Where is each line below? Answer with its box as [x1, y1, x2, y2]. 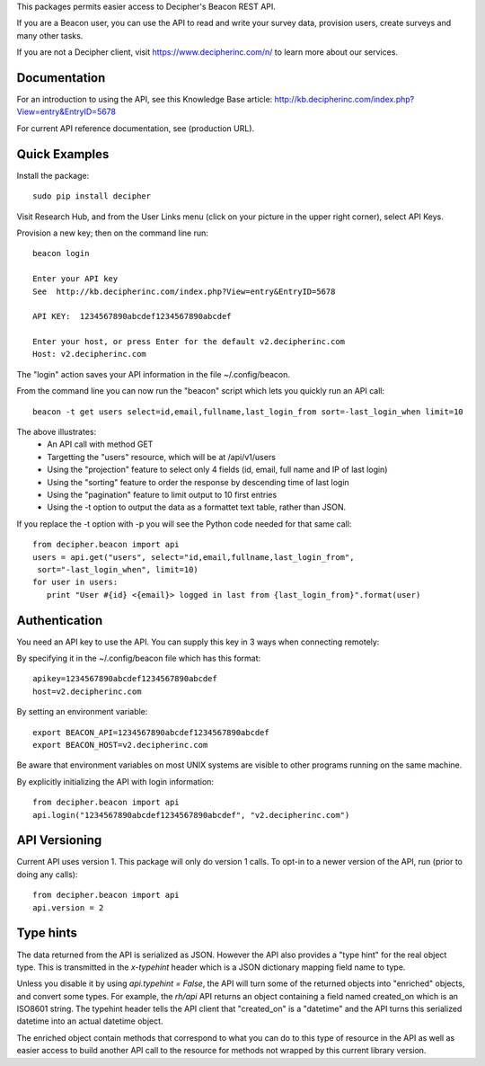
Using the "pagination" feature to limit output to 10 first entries [47, 489, 278, 500]
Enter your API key [32, 274, 119, 284]
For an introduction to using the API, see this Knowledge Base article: [16, 94, 273, 105]
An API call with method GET [47, 439, 154, 449]
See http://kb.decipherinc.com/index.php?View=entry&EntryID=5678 [32, 286, 336, 297]
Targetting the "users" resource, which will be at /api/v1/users [47, 451, 276, 462]
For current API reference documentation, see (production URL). [16, 122, 255, 134]
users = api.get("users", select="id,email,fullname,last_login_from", [32, 552, 355, 562]
